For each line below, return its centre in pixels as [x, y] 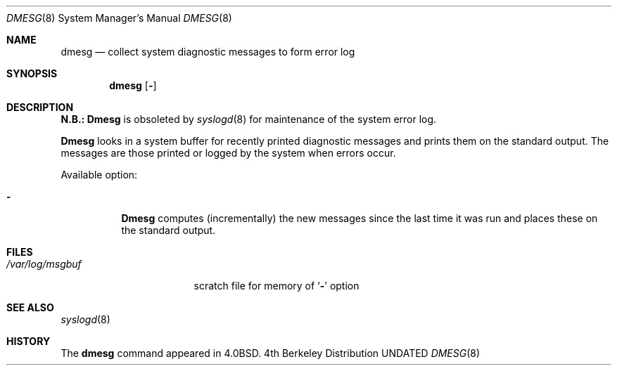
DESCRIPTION [40, 107]
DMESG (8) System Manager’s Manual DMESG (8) [119, 18]
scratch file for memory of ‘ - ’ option [276, 286]
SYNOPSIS [32, 73]
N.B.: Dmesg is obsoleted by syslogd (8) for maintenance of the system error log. [249, 119]
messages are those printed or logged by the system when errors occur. [228, 153]
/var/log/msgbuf [44, 264]
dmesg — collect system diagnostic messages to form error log [208, 52]
